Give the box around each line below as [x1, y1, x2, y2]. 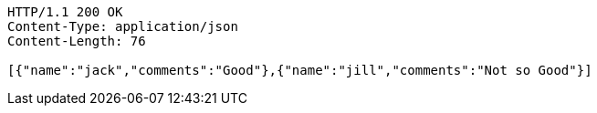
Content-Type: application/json [7, 19, 238, 34]
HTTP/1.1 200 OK [7, 5, 123, 19]
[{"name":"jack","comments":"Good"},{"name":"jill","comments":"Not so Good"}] [7, 63, 592, 77]
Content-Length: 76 [7, 34, 146, 48]
